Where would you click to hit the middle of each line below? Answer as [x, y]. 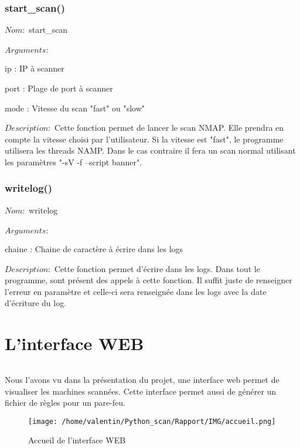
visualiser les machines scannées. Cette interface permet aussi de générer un [141, 391]
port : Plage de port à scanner [59, 88]
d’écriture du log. [36, 303]
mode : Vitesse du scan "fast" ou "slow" [75, 108]
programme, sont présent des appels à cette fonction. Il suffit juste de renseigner [149, 280]
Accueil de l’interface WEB [77, 440]
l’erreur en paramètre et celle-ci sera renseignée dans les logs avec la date [136, 291]
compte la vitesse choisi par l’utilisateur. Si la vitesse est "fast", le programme [144, 139]
